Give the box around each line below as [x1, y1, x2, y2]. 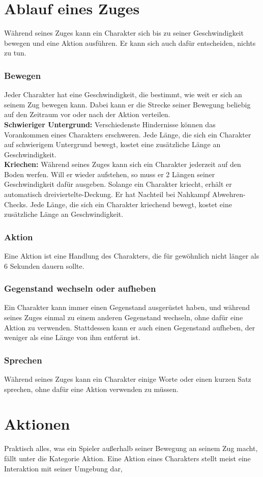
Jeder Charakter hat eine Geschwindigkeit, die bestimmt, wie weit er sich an [4, 89, 242, 100]
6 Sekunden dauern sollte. [4, 260, 84, 271]
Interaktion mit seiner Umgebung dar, [4, 463, 123, 473]
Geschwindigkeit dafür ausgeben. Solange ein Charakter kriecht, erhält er [4, 179, 232, 189]
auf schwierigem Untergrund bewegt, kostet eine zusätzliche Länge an [4, 139, 221, 150]
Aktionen [4, 413, 70, 434]
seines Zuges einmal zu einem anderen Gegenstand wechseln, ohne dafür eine [4, 312, 243, 323]
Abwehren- [212, 189, 246, 200]
